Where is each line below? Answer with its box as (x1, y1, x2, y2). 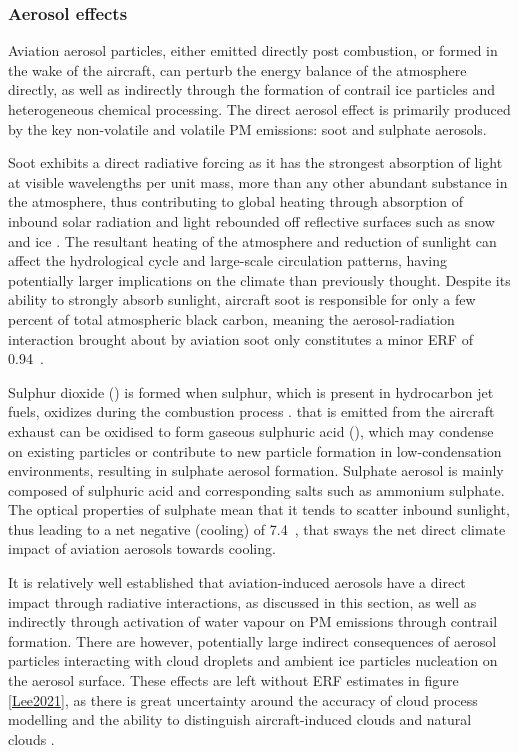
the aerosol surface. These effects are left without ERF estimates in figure (8, 670, 459, 691)
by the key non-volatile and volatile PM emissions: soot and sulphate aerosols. (8, 118, 487, 139)
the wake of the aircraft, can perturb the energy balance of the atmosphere (8, 59, 467, 80)
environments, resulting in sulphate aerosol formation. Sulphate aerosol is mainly (8, 460, 504, 481)
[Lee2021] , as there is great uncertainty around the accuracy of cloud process (8, 689, 478, 710)
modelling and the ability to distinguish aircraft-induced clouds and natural (8, 709, 472, 730)
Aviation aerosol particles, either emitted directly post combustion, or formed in (8, 40, 498, 61)
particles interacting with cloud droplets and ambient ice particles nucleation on (8, 650, 498, 671)
